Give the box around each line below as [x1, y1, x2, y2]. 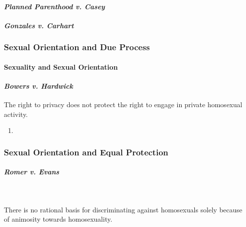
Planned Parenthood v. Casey [4, 1, 105, 11]
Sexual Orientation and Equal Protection [4, 146, 169, 158]
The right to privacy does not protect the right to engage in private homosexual [4, 99, 243, 110]
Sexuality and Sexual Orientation [4, 61, 118, 72]
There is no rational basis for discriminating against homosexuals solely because [4, 204, 243, 214]
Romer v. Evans [4, 167, 59, 177]
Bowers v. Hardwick [4, 81, 73, 91]
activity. [4, 109, 28, 119]
